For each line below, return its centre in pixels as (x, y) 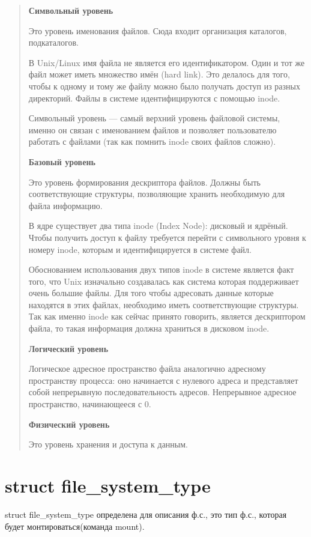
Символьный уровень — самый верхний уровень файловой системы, (154, 118)
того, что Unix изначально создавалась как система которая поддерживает (164, 281)
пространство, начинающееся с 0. (90, 404)
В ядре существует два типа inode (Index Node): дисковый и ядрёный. (158, 226)
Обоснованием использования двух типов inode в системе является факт (161, 269)
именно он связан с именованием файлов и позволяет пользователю (152, 129)
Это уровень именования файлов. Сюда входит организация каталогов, (158, 30)
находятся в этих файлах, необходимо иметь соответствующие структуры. (164, 304)
